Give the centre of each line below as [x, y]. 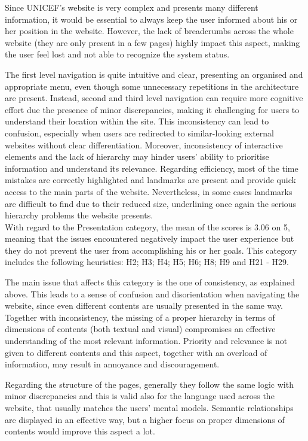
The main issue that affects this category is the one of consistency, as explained [150, 282]
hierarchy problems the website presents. [79, 215]
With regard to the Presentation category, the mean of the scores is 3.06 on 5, [147, 226]
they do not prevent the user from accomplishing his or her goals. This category [151, 250]
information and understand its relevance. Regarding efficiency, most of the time [152, 168]
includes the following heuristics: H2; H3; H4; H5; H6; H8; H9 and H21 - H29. [147, 262]
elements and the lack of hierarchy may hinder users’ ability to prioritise [137, 156]
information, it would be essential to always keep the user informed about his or [151, 19]
